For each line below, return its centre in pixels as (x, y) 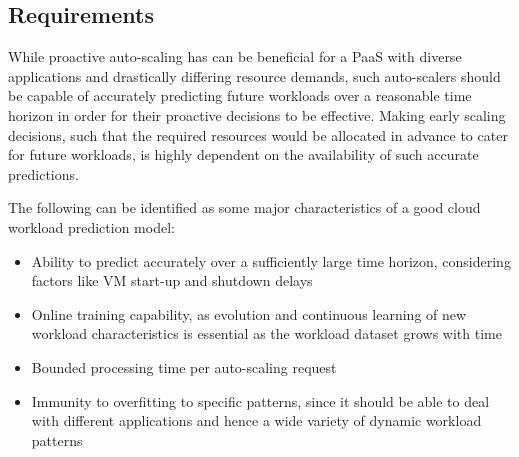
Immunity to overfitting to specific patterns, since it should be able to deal (260, 400)
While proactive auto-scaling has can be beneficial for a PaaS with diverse (235, 56)
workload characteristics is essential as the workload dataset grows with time (266, 333)
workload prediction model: (91, 226)
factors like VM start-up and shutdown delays (172, 280)
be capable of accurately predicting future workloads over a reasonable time (240, 95)
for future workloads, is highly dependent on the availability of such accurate (243, 154)
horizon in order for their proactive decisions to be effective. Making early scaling (257, 114)
